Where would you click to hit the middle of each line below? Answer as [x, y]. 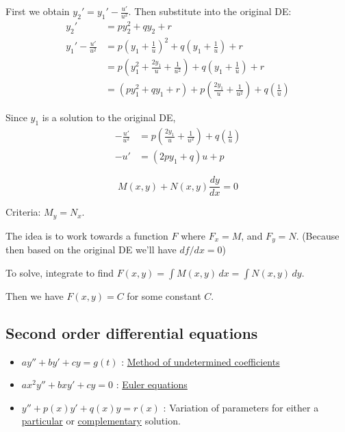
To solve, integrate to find [60, 272]
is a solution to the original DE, [109, 117]
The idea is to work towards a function [87, 235]
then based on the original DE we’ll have [91, 250]
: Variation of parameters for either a [241, 407]
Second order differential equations [132, 332]
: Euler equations [152, 384]
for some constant [164, 295]
